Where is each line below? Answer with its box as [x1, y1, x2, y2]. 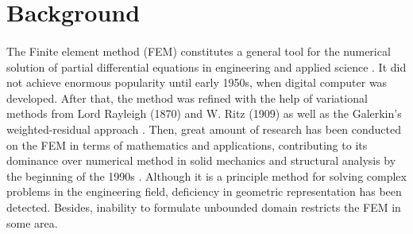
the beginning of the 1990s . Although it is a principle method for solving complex [6, 167, 407, 184]
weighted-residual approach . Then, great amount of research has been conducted [6, 120, 402, 137]
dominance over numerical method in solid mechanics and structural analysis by [6, 152, 396, 169]
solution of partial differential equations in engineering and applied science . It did [6, 58, 407, 75]
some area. [6, 214, 58, 231]
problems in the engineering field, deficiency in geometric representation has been [6, 183, 402, 200]
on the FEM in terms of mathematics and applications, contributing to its [6, 136, 368, 153]
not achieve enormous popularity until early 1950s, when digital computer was [6, 74, 388, 91]
